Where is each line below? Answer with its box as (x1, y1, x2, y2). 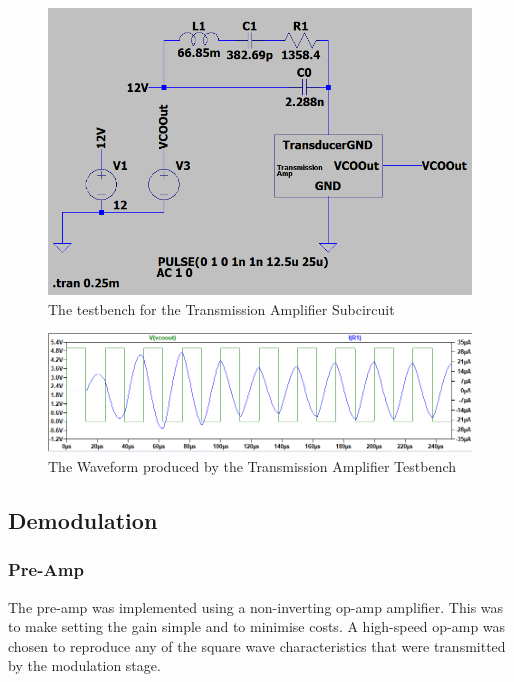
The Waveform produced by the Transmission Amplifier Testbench (48, 455, 457, 476)
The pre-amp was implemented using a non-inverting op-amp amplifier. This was (8, 596, 504, 617)
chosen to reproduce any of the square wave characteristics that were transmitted (8, 635, 506, 656)
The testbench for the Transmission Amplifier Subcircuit (48, 298, 395, 319)
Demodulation (8, 504, 158, 535)
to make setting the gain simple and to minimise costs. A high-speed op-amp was (8, 616, 506, 637)
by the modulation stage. (8, 655, 161, 676)
